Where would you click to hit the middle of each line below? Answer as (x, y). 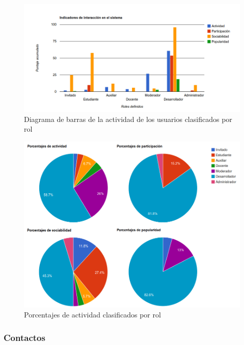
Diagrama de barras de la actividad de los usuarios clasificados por (128, 119)
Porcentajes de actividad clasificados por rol (92, 315)
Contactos (24, 337)
